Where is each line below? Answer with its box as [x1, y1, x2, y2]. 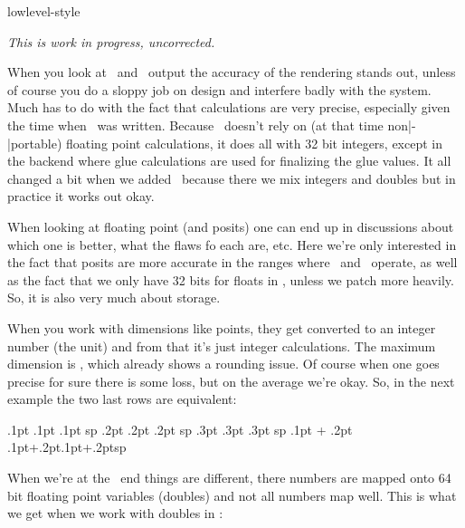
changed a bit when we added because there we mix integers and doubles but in [7, 168, 456, 187]
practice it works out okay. [7, 187, 155, 206]
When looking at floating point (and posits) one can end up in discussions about [7, 216, 454, 235]
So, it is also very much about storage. [7, 288, 221, 307]
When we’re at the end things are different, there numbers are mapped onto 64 [7, 468, 451, 487]
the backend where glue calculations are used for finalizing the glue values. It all [7, 151, 451, 170]
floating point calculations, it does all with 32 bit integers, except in [66, 133, 443, 152]
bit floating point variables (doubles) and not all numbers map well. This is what [7, 485, 457, 504]
